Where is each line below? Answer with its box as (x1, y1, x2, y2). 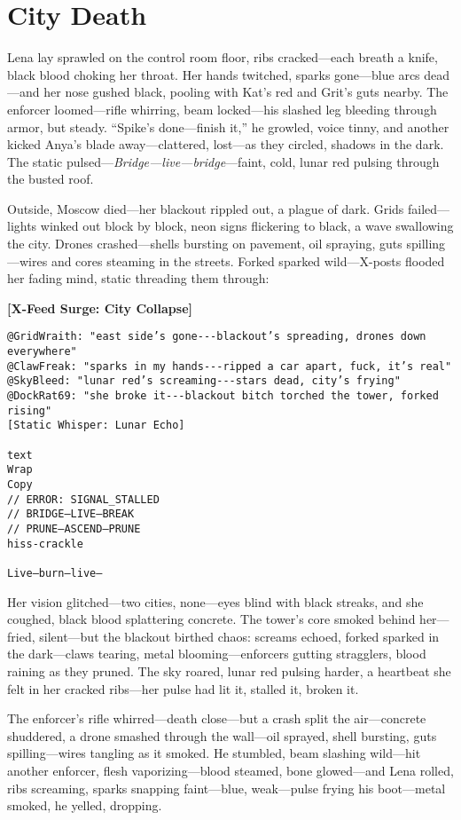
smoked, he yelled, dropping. (7, 796, 162, 815)
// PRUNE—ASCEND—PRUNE (7, 522, 141, 535)
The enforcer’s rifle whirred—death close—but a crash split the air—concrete (7, 709, 426, 728)
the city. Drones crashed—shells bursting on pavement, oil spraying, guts (7, 234, 402, 253)
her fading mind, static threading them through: (7, 269, 270, 288)
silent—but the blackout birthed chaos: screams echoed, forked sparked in (39, 627, 440, 645)
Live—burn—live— (7, 566, 103, 580)
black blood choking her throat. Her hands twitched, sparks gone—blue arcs (7, 65, 420, 83)
